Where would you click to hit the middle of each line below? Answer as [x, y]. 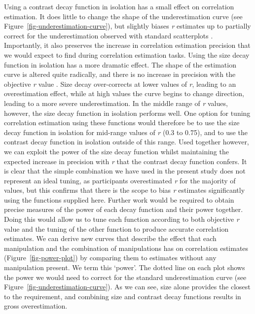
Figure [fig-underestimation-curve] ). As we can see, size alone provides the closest [127, 287]
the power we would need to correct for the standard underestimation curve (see [125, 277]
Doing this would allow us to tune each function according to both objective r [122, 219]
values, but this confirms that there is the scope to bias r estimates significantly [125, 190]
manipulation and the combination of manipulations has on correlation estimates [126, 248]
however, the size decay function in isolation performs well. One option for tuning [127, 113]
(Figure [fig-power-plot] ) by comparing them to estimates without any [110, 258]
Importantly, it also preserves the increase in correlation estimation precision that [127, 45]
